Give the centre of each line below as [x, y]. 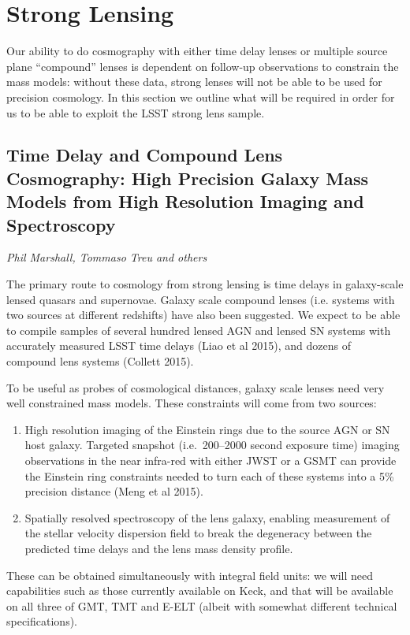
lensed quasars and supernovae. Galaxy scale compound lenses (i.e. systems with [201, 299]
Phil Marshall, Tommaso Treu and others [107, 257]
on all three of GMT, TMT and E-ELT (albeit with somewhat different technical [202, 605]
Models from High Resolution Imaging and [185, 201]
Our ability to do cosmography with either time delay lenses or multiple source [197, 51]
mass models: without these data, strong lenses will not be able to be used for [194, 82]
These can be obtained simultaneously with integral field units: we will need [190, 575]
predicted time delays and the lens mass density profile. [159, 548]
